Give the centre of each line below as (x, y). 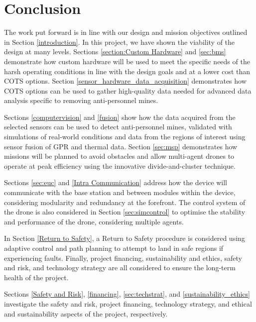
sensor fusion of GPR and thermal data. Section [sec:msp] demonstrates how (121, 146)
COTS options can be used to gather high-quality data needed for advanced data (128, 90)
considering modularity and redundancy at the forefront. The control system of (125, 202)
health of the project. (36, 277)
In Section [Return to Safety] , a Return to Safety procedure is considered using (125, 238)
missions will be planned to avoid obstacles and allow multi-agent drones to (119, 156)
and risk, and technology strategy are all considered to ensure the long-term (120, 268)
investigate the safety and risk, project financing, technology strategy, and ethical (128, 303)
